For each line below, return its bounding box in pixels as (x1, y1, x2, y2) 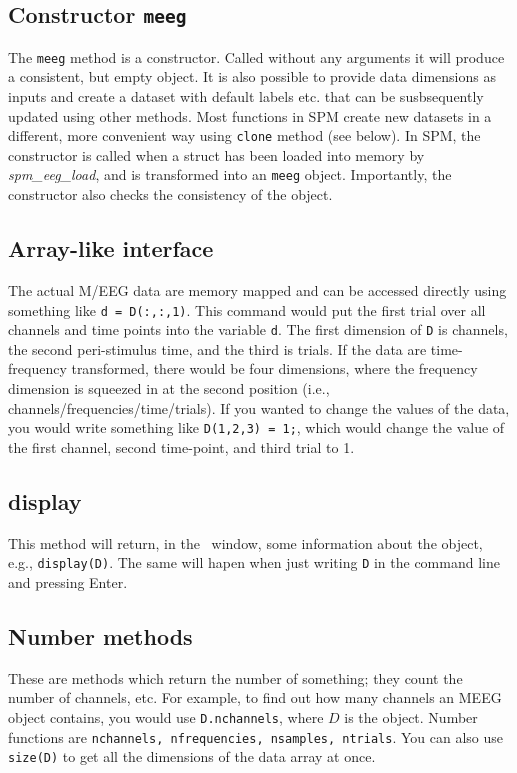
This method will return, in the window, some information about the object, (8, 532, 483, 553)
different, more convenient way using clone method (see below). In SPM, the (8, 125, 481, 146)
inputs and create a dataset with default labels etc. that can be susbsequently (8, 86, 484, 107)
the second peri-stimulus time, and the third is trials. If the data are (8, 338, 427, 359)
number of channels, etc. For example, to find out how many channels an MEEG (8, 687, 502, 708)
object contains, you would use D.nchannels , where (8, 706, 324, 727)
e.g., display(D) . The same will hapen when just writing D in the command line (8, 552, 500, 573)
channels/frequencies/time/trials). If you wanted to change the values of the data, (8, 397, 510, 418)
